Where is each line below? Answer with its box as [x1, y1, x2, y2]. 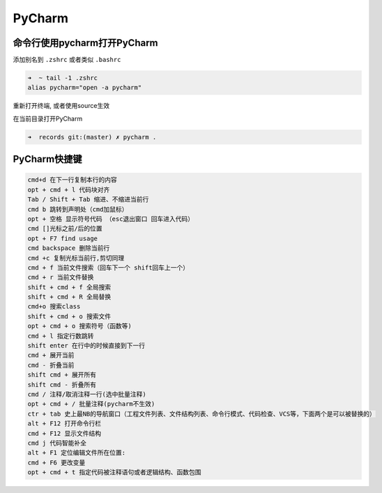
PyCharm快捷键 [13, 153, 82, 165]
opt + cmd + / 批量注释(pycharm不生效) [27, 400, 155, 408]
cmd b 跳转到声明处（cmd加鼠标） [27, 205, 128, 213]
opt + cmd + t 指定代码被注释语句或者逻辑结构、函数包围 [27, 469, 201, 476]
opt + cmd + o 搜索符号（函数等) [27, 322, 132, 330]
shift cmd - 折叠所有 [27, 380, 97, 389]
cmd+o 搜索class [27, 303, 81, 311]
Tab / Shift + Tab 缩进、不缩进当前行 [27, 196, 149, 203]
